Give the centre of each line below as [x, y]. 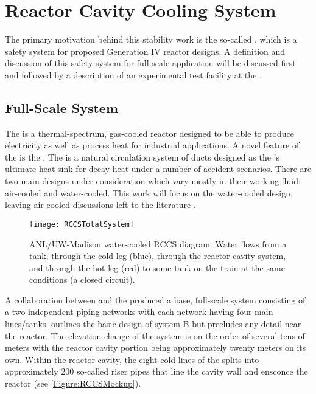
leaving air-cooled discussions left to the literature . [100, 205]
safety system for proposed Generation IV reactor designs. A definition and [145, 51]
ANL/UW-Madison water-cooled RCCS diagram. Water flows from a [158, 244]
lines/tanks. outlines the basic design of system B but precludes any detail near [153, 324]
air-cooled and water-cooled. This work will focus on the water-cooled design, [149, 192]
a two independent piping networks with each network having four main [139, 312]
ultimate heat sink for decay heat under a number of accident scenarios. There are [158, 169]
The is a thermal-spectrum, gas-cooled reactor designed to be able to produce [149, 133]
